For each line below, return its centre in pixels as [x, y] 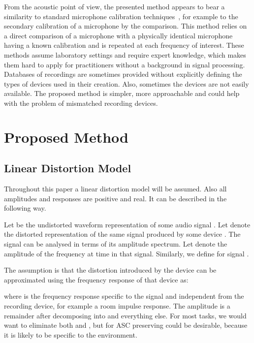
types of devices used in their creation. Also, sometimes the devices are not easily [127, 83]
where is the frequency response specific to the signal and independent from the [124, 296]
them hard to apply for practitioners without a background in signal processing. [125, 64]
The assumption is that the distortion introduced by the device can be [110, 270]
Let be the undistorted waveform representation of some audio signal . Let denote [127, 224]
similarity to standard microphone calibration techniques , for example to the [121, 16]
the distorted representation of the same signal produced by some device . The [122, 234]
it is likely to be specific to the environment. [71, 334]
